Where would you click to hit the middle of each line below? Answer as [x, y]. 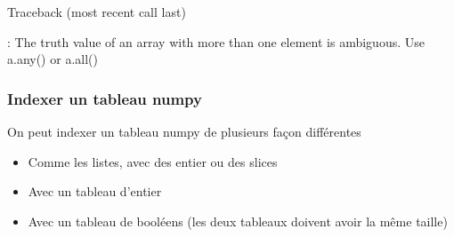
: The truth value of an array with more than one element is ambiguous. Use [216, 41]
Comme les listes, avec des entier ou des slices [153, 161]
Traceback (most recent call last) [97, 12]
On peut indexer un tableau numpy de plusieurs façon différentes [184, 131]
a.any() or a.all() [53, 59]
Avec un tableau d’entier [95, 191]
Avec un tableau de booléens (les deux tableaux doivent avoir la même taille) [238, 221]
